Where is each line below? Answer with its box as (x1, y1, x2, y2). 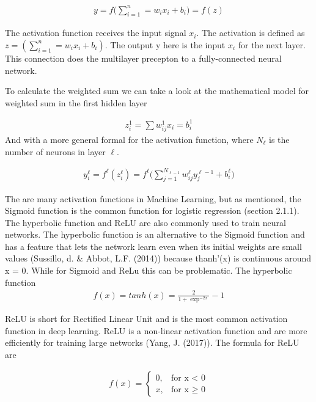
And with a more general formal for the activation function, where (5, 133, 254, 145)
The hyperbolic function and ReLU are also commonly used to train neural (5, 216, 286, 228)
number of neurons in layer (5, 145, 106, 158)
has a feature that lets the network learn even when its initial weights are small (5, 239, 302, 252)
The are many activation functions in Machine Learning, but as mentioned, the (5, 192, 301, 205)
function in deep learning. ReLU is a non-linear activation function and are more (5, 324, 307, 337)
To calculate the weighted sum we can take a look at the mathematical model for (5, 84, 309, 97)
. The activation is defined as (196, 26, 305, 39)
